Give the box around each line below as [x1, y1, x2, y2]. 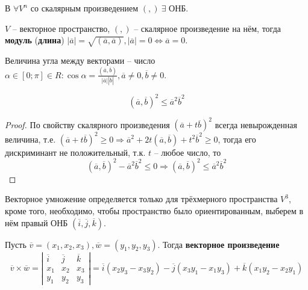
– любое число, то [154, 146, 221, 158]
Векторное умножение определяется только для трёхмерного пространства [5, 193, 278, 205]
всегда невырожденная [215, 118, 297, 131]
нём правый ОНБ [5, 216, 68, 229]
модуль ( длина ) [5, 34, 64, 46]
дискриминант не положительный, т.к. [5, 146, 146, 158]
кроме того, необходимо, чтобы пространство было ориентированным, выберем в [5, 204, 304, 217]
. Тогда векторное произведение [157, 238, 280, 250]
